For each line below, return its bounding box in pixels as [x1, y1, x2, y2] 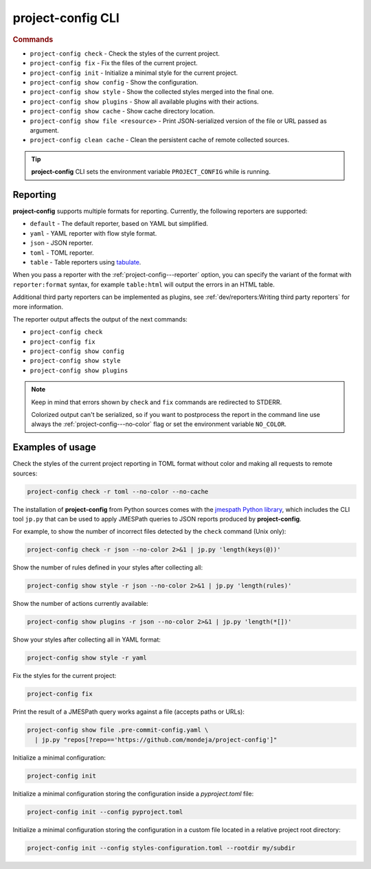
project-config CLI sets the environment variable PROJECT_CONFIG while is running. [31, 168, 271, 176]
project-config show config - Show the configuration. [30, 78, 199, 86]
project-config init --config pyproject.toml [27, 808, 183, 815]
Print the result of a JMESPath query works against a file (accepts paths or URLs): [12, 708, 245, 716]
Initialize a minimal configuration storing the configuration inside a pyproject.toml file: [12, 789, 254, 798]
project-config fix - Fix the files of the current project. [30, 59, 199, 67]
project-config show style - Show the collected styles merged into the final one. [30, 88, 274, 96]
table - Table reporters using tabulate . [30, 258, 142, 266]
